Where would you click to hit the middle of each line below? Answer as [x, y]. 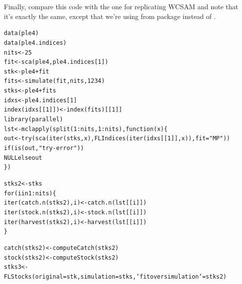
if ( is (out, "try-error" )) [44, 148]
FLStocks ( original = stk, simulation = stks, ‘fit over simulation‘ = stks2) [115, 276]
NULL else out [23, 158]
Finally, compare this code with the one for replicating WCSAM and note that [121, 6]
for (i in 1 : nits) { [30, 193]
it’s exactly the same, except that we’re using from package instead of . [110, 16]
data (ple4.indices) [35, 43]
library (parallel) [34, 120]
